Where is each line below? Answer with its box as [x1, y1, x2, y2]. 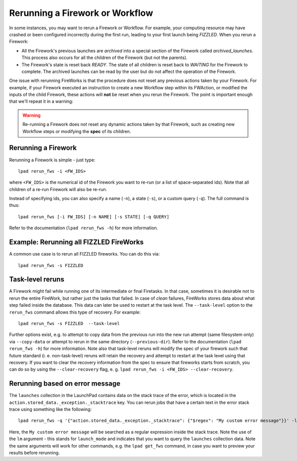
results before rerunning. [9, 450, 60, 456]
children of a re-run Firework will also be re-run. [9, 186, 107, 192]
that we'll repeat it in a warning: [9, 98, 74, 104]
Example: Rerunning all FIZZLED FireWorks [9, 238, 144, 247]
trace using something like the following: [9, 406, 92, 412]
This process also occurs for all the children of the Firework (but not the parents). [21, 55, 188, 61]
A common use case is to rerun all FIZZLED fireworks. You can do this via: [9, 251, 160, 257]
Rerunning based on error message [9, 380, 121, 388]
